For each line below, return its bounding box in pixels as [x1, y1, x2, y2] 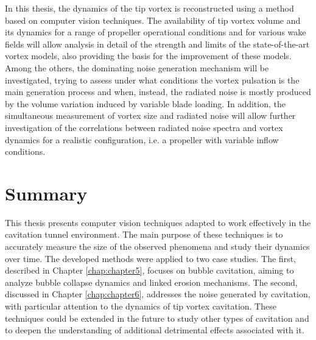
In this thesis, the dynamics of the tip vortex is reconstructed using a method [5, 2, 294, 14]
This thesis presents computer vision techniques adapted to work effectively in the [5, 216, 311, 228]
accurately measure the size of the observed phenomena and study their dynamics [5, 240, 310, 253]
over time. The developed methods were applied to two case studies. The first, [5, 252, 296, 264]
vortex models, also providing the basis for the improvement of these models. [5, 49, 292, 62]
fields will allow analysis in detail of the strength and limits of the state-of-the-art [5, 37, 310, 50]
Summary [5, 180, 88, 205]
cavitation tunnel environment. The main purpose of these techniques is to [5, 228, 283, 241]
